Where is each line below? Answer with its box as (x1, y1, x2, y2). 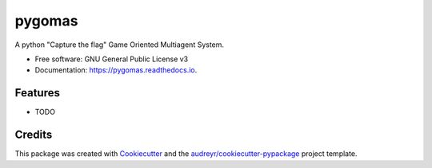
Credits (14, 128, 53, 142)
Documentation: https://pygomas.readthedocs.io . (34, 65, 198, 75)
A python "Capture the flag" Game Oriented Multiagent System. (14, 40, 224, 49)
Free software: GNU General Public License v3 (34, 54, 189, 64)
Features (14, 86, 60, 100)
